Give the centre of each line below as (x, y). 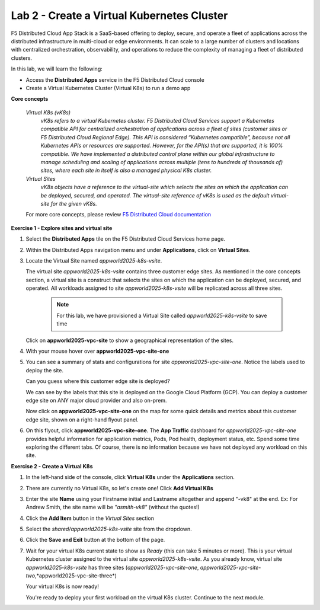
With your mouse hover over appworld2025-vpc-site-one (97, 351)
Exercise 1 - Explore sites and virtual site (62, 228)
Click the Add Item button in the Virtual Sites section (90, 518)
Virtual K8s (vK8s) (48, 112)
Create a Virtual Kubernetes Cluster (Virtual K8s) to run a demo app (108, 88)
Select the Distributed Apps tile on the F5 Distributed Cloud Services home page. (125, 239)
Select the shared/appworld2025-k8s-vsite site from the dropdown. (109, 529)
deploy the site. (45, 370)
